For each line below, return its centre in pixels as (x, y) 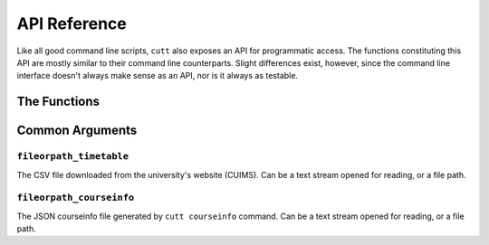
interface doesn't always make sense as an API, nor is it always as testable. (158, 76)
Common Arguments (77, 131)
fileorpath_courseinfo (76, 198)
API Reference (72, 24)
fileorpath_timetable (72, 156)
